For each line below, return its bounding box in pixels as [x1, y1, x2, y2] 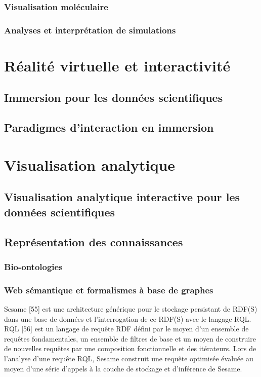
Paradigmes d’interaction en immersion [4, 120, 214, 135]
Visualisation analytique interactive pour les [4, 189, 240, 205]
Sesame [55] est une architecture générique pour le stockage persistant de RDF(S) [4, 304, 257, 314]
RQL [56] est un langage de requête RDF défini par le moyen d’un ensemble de [4, 323, 249, 334]
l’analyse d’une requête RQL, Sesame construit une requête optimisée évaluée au [4, 353, 253, 363]
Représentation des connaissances [4, 234, 183, 249]
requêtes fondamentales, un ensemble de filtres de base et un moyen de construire [4, 333, 256, 344]
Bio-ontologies [4, 260, 63, 273]
